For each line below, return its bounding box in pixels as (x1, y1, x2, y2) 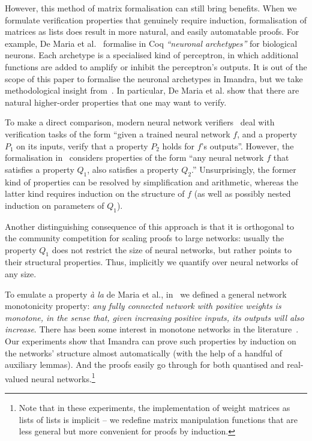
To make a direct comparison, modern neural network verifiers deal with (5, 116, 275, 128)
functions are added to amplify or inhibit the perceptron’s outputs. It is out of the (5, 60, 307, 73)
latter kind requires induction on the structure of (5, 187, 185, 200)
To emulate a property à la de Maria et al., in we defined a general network (5, 287, 287, 300)
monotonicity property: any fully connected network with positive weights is (5, 299, 281, 312)
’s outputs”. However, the (201, 139, 294, 152)
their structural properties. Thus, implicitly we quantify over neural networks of (5, 256, 298, 268)
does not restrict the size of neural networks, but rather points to (52, 243, 292, 256)
